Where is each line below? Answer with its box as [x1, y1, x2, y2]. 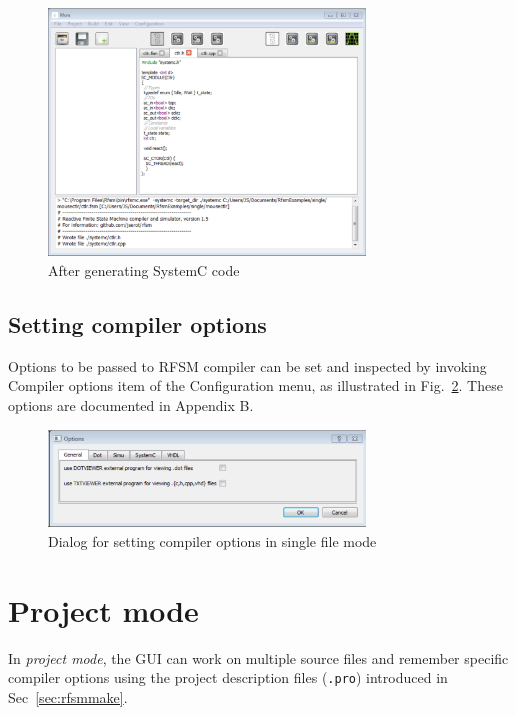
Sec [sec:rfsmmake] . [8, 686, 128, 707]
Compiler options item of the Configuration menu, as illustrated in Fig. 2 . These [8, 375, 503, 396]
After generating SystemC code [48, 260, 240, 281]
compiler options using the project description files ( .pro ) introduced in [8, 667, 448, 688]
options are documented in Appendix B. [8, 395, 254, 416]
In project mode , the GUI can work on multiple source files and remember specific [8, 647, 509, 668]
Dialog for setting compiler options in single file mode [48, 531, 377, 552]
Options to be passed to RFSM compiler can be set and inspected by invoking [8, 355, 487, 376]
